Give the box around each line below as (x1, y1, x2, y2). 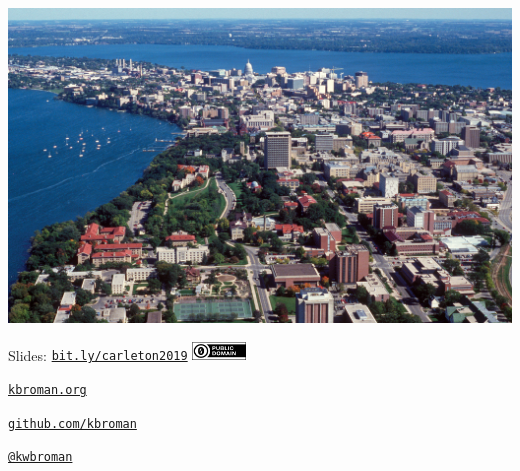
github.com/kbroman (8, 416, 137, 431)
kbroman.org (8, 383, 87, 398)
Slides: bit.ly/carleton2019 (8, 344, 188, 365)
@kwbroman (8, 450, 73, 465)
